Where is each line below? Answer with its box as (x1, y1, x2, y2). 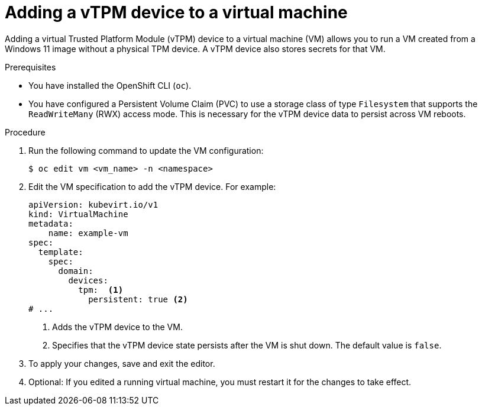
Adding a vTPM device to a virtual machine (5, 2, 348, 22)
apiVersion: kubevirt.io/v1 (28, 199, 158, 209)
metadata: (28, 218, 73, 228)
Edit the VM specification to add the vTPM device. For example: (28, 181, 276, 192)
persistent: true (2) (88, 294, 188, 304)
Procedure (5, 127, 46, 137)
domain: (58, 266, 93, 276)
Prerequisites (5, 62, 56, 72)
